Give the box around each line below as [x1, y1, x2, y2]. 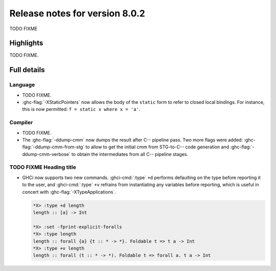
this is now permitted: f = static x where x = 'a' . [22, 106, 141, 112]
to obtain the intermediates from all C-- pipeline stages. [71, 151, 189, 157]
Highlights [9, 39, 43, 48]
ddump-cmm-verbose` [22, 151, 71, 157]
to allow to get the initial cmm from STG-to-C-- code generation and [85, 144, 229, 150]
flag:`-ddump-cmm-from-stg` [22, 144, 84, 150]
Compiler [9, 119, 33, 126]
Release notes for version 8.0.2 [9, 8, 145, 19]
